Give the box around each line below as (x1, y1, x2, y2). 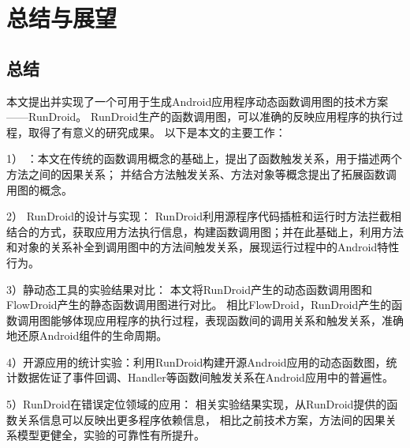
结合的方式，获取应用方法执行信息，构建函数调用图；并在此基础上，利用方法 (6, 223, 404, 239)
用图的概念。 (6, 181, 73, 198)
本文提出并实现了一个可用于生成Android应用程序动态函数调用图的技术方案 (6, 92, 389, 109)
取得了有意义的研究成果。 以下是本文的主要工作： (28, 123, 286, 140)
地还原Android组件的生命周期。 (6, 327, 168, 344)
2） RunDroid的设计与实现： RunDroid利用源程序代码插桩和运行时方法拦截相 (6, 208, 402, 224)
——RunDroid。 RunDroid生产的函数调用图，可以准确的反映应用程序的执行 (6, 108, 393, 125)
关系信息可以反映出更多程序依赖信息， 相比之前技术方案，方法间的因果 (17, 411, 386, 427)
